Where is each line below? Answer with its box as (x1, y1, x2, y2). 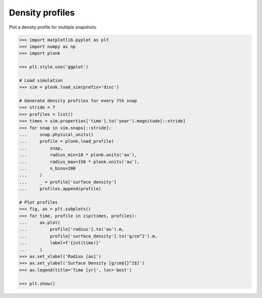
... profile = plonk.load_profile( (19, 138, 114, 144)
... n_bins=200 (19, 165, 76, 171)
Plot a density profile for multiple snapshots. (9, 24, 98, 30)
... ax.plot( (19, 220, 61, 225)
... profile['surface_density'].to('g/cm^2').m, (19, 233, 158, 239)
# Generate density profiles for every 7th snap (19, 98, 137, 104)
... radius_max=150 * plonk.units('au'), (19, 159, 140, 164)
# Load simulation (19, 77, 63, 83)
